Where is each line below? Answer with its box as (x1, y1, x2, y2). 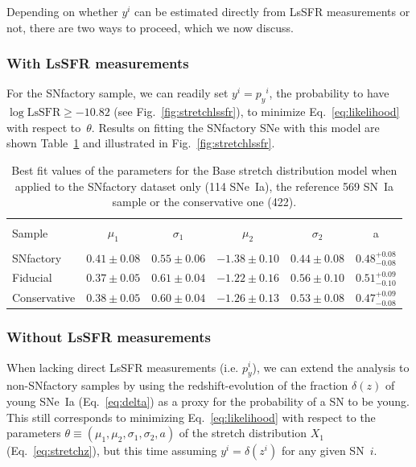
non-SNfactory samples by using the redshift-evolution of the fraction (6, 377, 348, 394)
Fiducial (12, 269, 52, 286)
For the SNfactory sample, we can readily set (6, 85, 229, 101)
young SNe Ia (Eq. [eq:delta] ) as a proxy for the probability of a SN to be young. (6, 392, 410, 409)
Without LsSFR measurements (6, 327, 211, 347)
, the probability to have (269, 85, 389, 101)
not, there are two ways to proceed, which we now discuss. (6, 19, 294, 35)
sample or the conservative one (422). (112, 193, 297, 210)
